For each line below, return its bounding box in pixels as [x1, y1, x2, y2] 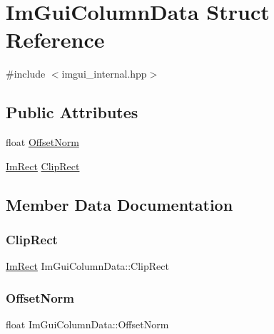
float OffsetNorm [6, 135, 79, 150]
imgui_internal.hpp [61, 66, 147, 81]
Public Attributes [6, 101, 138, 123]
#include [6, 66, 46, 81]
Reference [6, 25, 105, 54]
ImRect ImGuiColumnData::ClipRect [6, 259, 169, 273]
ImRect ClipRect [6, 158, 80, 173]
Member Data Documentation [6, 193, 233, 215]
